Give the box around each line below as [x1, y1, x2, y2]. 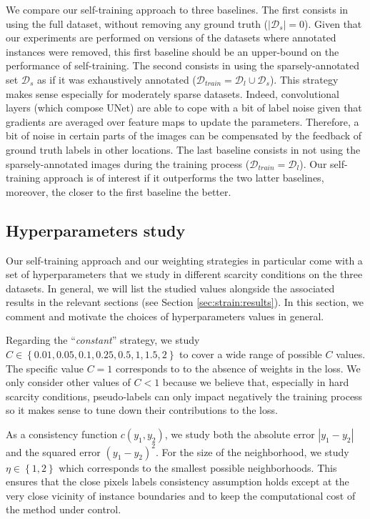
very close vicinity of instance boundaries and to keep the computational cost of [6, 488, 356, 503]
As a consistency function [6, 427, 118, 442]
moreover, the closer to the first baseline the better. [6, 184, 231, 199]
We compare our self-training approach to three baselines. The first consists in [6, 2, 349, 16]
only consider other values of [6, 375, 131, 390]
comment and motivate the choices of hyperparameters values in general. [6, 308, 324, 323]
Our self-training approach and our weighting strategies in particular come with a [6, 252, 363, 267]
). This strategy [269, 71, 339, 86]
